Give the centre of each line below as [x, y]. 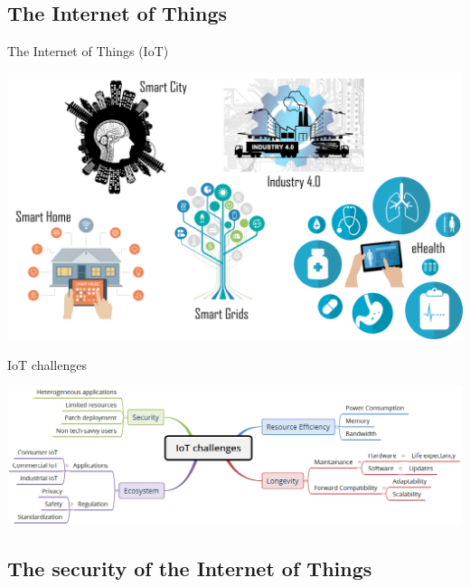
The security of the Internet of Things [190, 568]
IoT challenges [47, 364]
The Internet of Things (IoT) [88, 51]
